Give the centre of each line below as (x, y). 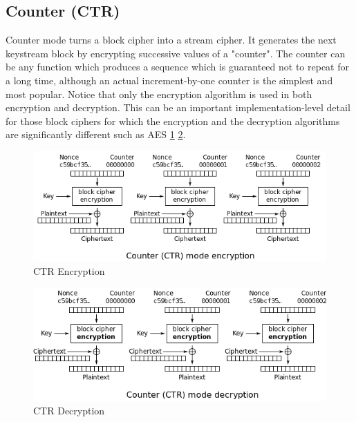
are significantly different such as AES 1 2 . (96, 134)
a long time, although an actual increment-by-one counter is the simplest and (169, 80)
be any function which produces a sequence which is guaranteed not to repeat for (177, 67)
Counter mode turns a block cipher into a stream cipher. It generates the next (171, 40)
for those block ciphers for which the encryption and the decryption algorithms (173, 121)
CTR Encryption (69, 270)
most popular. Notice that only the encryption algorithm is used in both (159, 94)
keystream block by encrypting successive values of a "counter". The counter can (176, 53)
